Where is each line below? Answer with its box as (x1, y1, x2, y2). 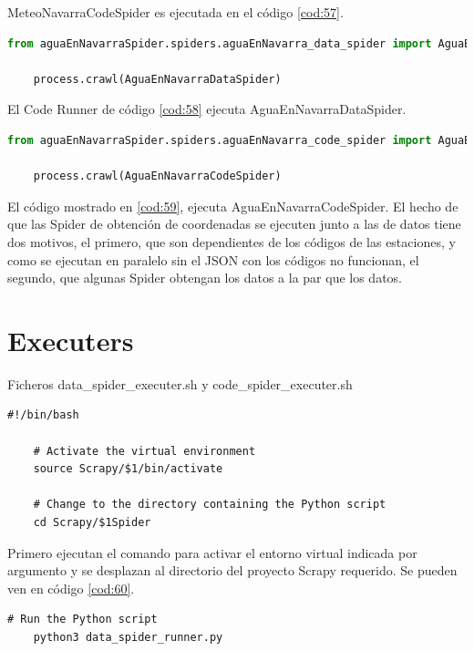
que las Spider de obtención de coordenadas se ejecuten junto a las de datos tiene (7, 214, 461, 233)
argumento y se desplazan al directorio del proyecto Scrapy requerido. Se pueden (7, 561, 458, 580)
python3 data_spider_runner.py (33, 630, 223, 644)
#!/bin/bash (7, 408, 79, 422)
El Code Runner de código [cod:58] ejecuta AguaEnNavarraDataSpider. (7, 99, 407, 119)
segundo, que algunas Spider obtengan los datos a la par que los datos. (7, 268, 403, 287)
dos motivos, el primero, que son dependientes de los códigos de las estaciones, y (7, 232, 456, 251)
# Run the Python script (7, 613, 158, 626)
